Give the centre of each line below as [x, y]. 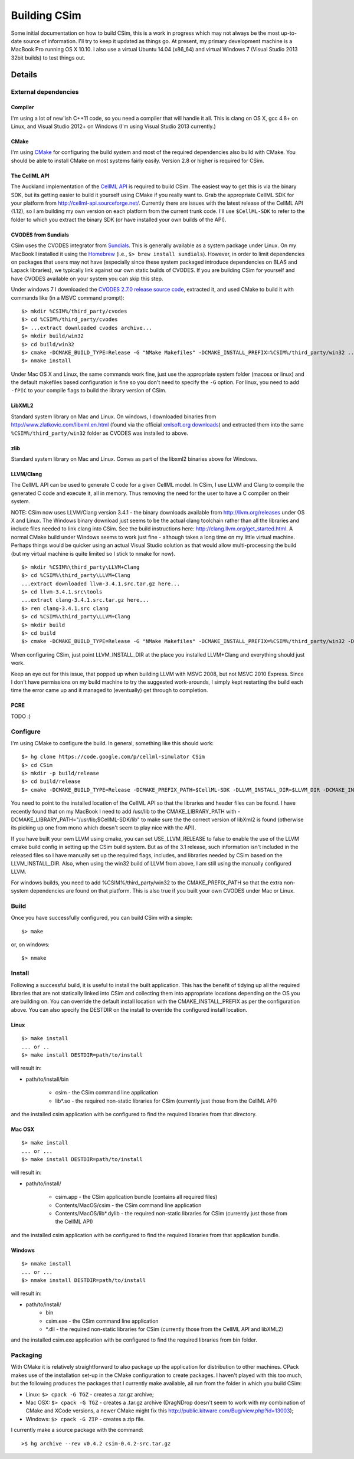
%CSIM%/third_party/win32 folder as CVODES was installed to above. [100, 433]
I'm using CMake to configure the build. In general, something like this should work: [112, 743]
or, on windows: [30, 945]
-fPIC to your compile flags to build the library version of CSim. [89, 391]
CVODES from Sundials [40, 235]
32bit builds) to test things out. [48, 58]
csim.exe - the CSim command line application [102, 1321]
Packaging [27, 1355]
